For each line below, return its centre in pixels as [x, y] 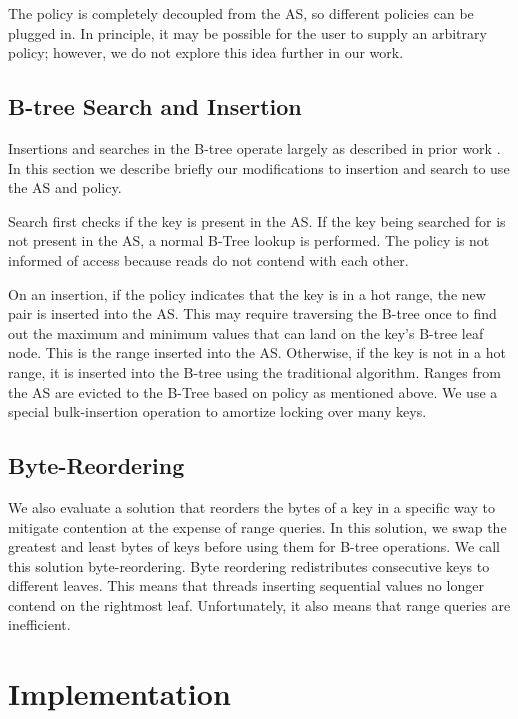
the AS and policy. [65, 187]
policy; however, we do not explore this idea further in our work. [206, 52]
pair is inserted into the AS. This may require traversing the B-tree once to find [252, 313]
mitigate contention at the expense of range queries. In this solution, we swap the [257, 526]
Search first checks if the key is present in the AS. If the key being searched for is [257, 220]
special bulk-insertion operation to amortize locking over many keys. [217, 411]
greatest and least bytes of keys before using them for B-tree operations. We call [254, 546]
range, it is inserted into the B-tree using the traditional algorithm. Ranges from [254, 371]
